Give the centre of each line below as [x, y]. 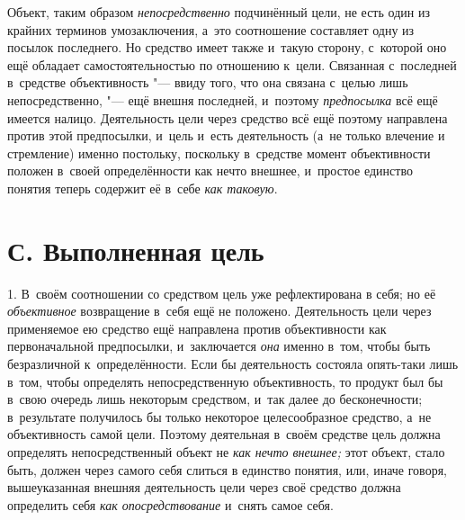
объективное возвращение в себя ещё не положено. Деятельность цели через [219, 311]
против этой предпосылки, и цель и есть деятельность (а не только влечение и [226, 135]
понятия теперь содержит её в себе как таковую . [143, 188]
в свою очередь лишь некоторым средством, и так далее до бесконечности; [215, 399]
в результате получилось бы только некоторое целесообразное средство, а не [219, 416]
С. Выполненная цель [136, 250]
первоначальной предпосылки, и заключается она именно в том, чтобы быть [219, 346]
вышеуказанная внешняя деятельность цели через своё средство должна [204, 487]
